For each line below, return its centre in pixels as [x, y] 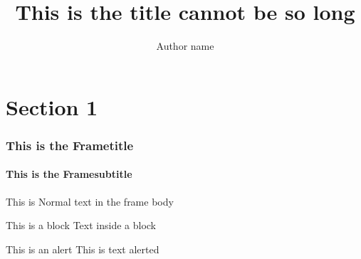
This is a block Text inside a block [81, 225]
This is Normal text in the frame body [90, 201]
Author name [185, 46]
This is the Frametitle [70, 145]
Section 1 [52, 106]
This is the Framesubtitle [69, 174]
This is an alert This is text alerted [83, 249]
